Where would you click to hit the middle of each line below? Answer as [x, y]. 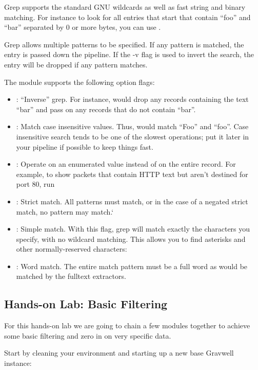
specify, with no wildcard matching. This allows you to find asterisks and [131, 239]
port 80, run [35, 184]
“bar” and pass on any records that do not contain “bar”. [106, 109]
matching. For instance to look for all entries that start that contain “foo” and [127, 17]
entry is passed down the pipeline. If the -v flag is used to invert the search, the [129, 54]
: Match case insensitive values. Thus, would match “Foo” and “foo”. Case [132, 126]
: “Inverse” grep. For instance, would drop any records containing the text [132, 99]
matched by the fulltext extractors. [71, 276]
